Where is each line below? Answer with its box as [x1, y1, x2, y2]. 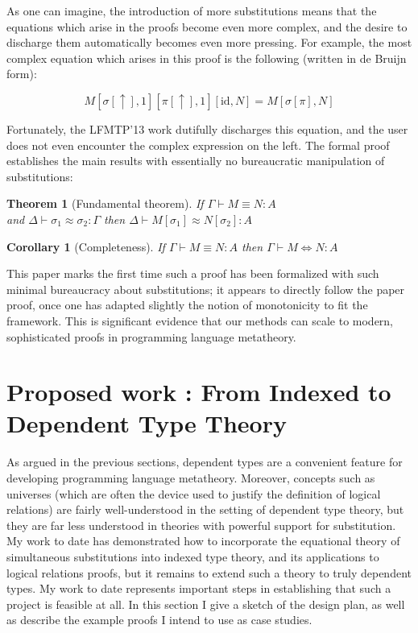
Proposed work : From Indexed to [6, 375, 391, 408]
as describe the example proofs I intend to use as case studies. [6, 611, 312, 628]
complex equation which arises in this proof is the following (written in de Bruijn [6, 49, 407, 66]
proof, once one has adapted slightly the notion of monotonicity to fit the [6, 296, 368, 313]
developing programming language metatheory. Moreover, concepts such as [6, 470, 375, 486]
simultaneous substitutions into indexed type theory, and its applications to [6, 548, 379, 565]
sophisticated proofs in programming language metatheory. [6, 328, 296, 345]
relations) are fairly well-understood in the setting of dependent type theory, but [6, 501, 404, 518]
